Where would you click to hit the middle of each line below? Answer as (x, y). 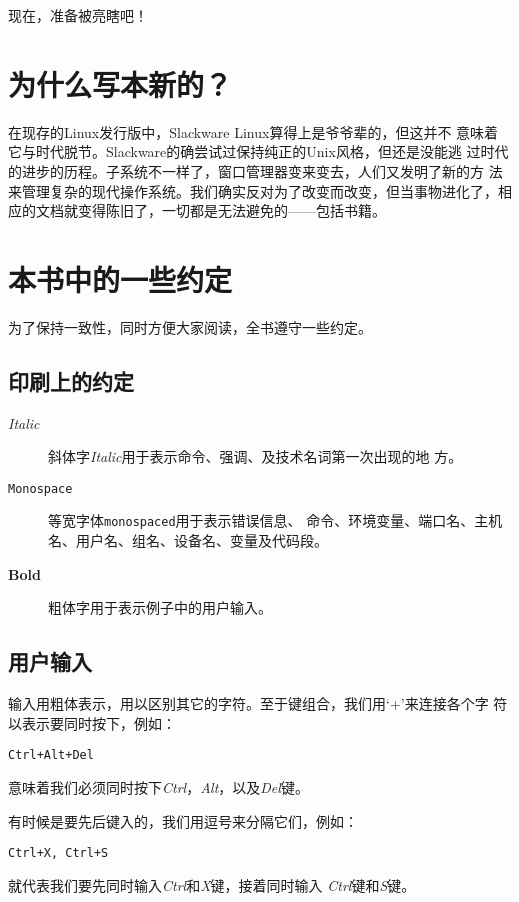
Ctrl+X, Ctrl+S (58, 853)
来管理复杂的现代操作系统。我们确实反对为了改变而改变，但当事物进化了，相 (260, 190)
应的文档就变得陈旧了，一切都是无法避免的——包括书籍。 (197, 210)
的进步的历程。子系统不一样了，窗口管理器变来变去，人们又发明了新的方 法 (255, 170)
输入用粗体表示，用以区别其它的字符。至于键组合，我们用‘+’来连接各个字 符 (258, 703)
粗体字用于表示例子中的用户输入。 (160, 607)
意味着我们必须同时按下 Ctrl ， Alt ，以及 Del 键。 (158, 786)
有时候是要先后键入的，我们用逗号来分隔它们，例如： (183, 820)
